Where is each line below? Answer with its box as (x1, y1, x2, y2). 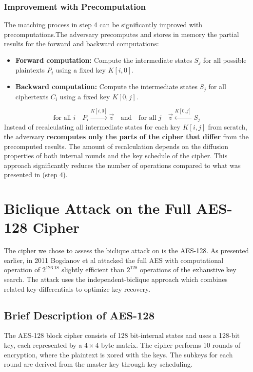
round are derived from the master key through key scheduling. (4, 359, 193, 369)
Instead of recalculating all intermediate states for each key (4, 122, 180, 132)
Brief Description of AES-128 (4, 307, 155, 322)
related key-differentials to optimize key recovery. (4, 283, 151, 294)
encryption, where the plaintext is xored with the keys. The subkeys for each (4, 349, 233, 359)
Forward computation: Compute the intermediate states (15, 55, 192, 65)
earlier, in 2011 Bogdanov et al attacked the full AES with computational (4, 255, 224, 265)
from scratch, (208, 122, 247, 132)
